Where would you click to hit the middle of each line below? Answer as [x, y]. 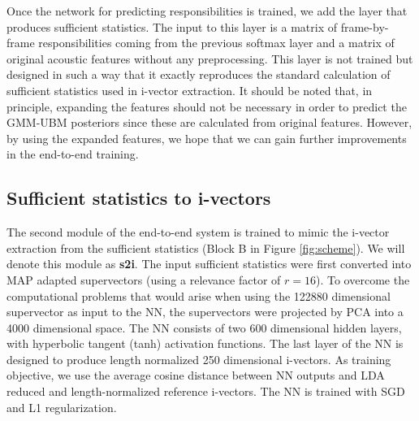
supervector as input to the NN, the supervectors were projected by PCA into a [205, 312]
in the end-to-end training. [73, 154]
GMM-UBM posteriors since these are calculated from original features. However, [209, 122]
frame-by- [365, 26]
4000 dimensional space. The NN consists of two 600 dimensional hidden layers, [204, 327]
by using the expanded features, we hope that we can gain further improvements [207, 138]
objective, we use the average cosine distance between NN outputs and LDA [196, 375]
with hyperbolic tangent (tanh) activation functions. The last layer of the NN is [205, 343]
